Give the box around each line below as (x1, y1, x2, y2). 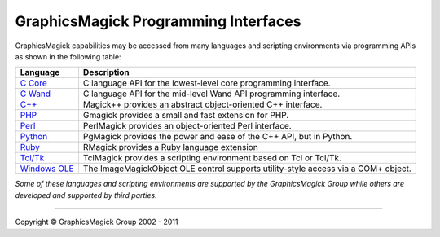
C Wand (20, 88, 51, 99)
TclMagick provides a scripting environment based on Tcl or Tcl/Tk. (82, 152, 342, 164)
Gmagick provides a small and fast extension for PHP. (82, 110, 289, 121)
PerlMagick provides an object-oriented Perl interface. (82, 121, 293, 132)
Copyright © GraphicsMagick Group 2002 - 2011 (15, 217, 178, 227)
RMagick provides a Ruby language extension (82, 142, 258, 153)
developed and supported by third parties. (15, 190, 158, 200)
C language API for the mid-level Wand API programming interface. (82, 88, 341, 99)
